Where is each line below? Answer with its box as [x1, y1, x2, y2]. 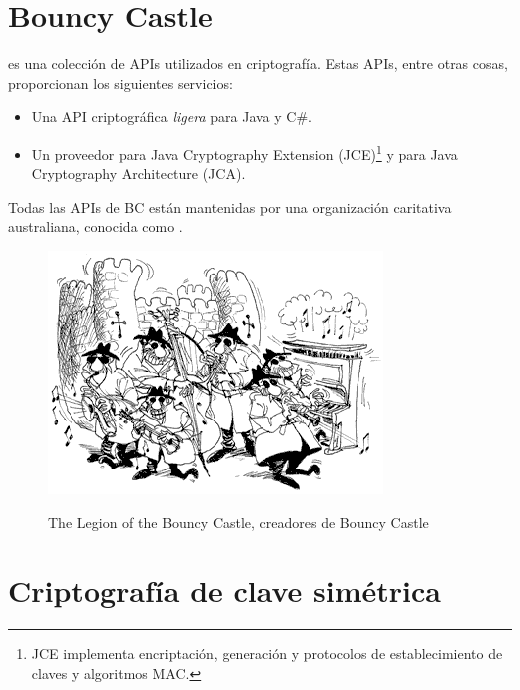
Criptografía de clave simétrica [8, 570, 441, 611]
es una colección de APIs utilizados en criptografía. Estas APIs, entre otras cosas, [8, 53, 508, 74]
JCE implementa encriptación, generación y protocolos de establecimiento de [31, 643, 503, 664]
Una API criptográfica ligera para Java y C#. [31, 106, 312, 127]
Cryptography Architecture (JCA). [31, 163, 246, 184]
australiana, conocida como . [8, 216, 183, 237]
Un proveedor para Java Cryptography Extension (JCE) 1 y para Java [31, 140, 458, 164]
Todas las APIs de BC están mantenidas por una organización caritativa [8, 196, 452, 217]
